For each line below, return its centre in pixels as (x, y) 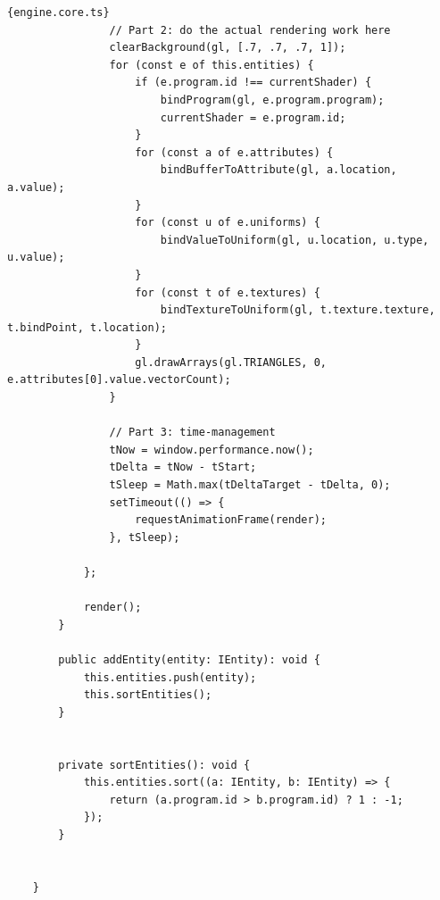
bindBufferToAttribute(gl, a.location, (278, 170)
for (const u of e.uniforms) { (228, 223)
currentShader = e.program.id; (253, 117)
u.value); (36, 258)
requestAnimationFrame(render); (231, 520)
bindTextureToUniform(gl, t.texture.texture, (298, 310)
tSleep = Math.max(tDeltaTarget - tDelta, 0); (250, 485)
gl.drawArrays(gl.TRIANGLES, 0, (231, 362)
